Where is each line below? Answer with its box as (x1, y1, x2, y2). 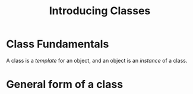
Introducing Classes (49, 4, 151, 18)
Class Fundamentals (6, 37, 109, 51)
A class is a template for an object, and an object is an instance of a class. (6, 57, 188, 64)
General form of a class (6, 78, 124, 91)
